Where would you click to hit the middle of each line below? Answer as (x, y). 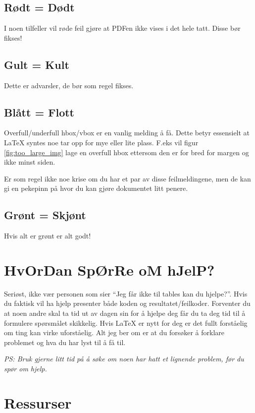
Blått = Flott (39, 112)
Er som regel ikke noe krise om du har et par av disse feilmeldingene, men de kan (127, 178)
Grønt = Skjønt (45, 215)
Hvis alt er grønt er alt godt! (48, 236)
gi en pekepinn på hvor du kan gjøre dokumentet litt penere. (96, 188)
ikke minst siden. (30, 162)
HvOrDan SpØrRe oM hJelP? (109, 269)
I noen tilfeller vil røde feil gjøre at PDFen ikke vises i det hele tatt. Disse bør (122, 28)
